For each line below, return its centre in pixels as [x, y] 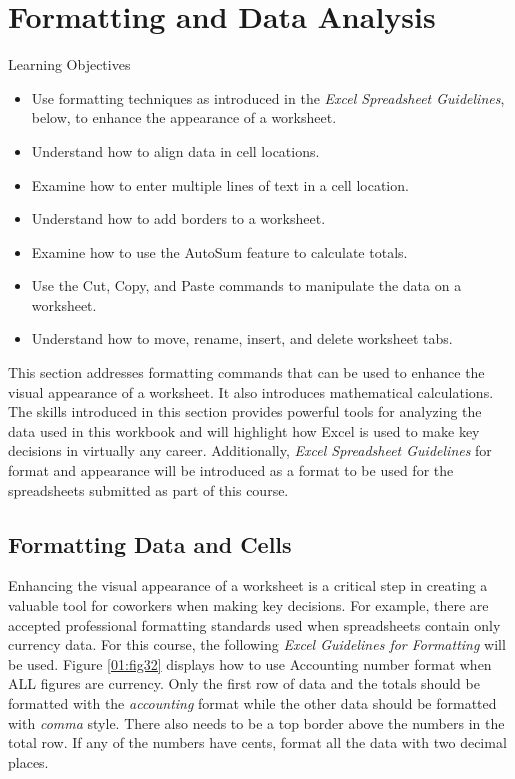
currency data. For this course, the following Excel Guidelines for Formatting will [257, 644]
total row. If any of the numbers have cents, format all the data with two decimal [257, 742]
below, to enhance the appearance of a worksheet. [184, 117]
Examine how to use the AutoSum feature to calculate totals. [219, 251]
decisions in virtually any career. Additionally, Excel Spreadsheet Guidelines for [250, 450]
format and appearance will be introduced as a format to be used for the [231, 470]
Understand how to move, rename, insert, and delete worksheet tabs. [242, 338]
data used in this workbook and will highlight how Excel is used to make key [244, 430]
